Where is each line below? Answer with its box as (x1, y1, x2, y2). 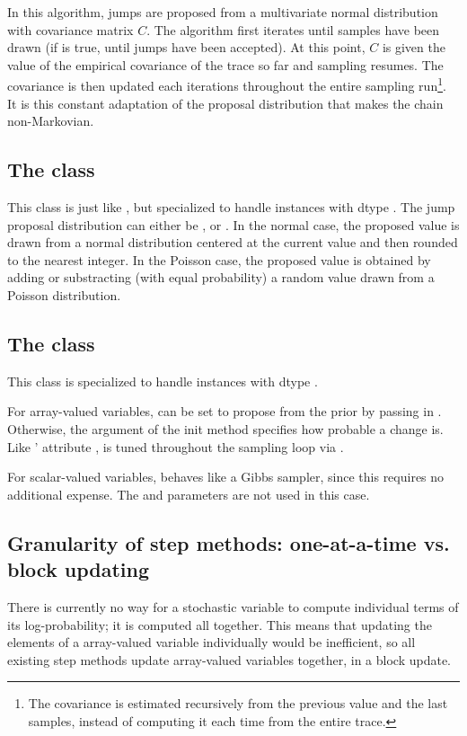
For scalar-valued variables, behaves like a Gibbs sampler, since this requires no (7, 467, 445, 486)
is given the (382, 38, 445, 57)
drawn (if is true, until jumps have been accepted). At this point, (7, 38, 366, 57)
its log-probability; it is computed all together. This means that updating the (7, 615, 432, 634)
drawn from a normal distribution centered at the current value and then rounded (7, 233, 458, 252)
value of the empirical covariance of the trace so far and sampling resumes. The (7, 55, 444, 74)
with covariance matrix (7, 20, 134, 39)
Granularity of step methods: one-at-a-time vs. (7, 528, 450, 556)
